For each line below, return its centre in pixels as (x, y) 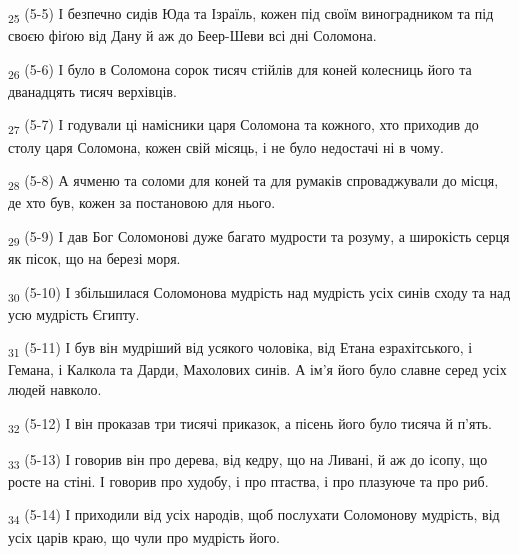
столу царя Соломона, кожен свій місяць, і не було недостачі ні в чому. (226, 146)
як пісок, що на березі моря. (94, 258)
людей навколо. (55, 389)
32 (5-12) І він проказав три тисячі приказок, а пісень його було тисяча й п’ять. (250, 424)
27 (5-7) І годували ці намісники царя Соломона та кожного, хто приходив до (243, 126)
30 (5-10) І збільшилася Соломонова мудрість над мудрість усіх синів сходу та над (259, 293)
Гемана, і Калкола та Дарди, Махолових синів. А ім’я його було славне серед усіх (257, 369)
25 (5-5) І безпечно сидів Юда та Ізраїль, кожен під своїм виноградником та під (251, 14)
